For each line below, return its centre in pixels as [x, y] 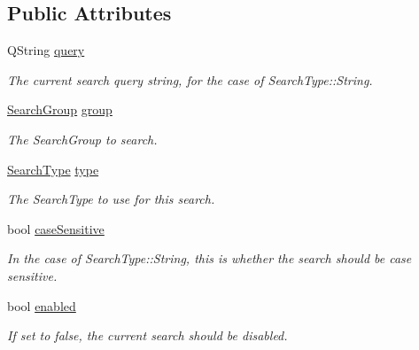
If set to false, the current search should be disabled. [147, 335]
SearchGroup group [60, 109]
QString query [46, 50]
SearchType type [53, 169]
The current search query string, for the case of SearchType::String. [190, 79]
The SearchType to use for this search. [111, 199]
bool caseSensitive [56, 228]
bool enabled [42, 305]
